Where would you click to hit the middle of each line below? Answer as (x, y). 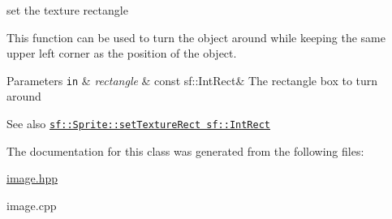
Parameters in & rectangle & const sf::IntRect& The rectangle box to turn (192, 80)
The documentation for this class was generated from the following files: (185, 150)
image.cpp (32, 205)
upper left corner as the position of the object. (122, 53)
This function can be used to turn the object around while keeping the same (196, 37)
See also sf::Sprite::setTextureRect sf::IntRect (139, 124)
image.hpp (32, 178)
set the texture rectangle (67, 10)
